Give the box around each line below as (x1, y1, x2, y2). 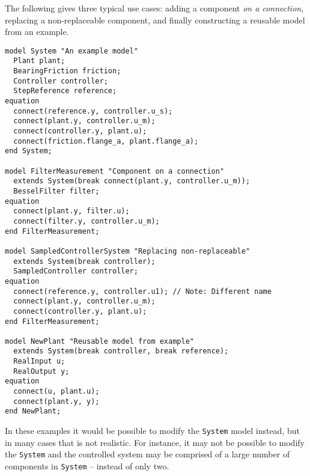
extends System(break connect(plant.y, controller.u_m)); (13, 177, 251, 186)
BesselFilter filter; (13, 186, 100, 195)
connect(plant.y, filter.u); (13, 207, 130, 216)
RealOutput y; (13, 367, 70, 376)
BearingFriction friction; (13, 67, 121, 76)
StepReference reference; (13, 87, 117, 96)
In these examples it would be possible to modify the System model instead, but (5, 424, 300, 437)
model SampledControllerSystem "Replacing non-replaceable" (5, 246, 251, 255)
